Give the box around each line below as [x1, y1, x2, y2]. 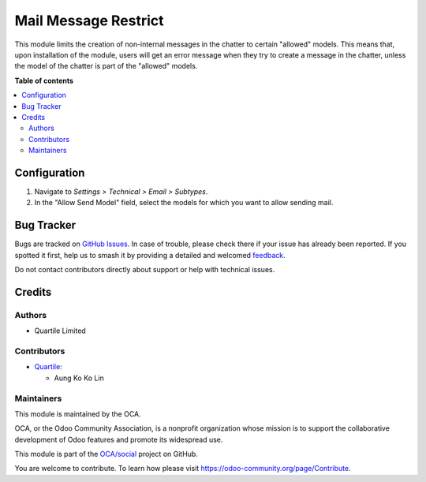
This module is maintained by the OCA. [14, 409, 141, 418]
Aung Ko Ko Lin [54, 373, 104, 383]
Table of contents [14, 76, 74, 85]
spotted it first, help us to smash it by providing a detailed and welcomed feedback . [14, 250, 286, 260]
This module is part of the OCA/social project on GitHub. [14, 450, 199, 459]
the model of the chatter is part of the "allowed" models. [14, 62, 198, 71]
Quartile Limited [34, 326, 86, 335]
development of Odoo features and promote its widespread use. [14, 435, 223, 444]
